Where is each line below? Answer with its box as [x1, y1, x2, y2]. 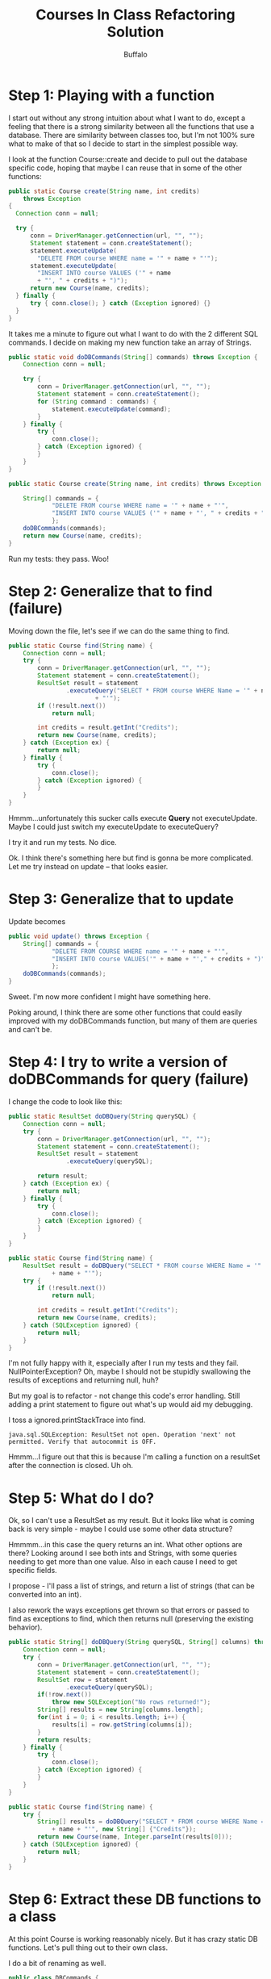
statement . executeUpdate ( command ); [51, 405, 172, 413]
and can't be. [8, 1025, 52, 1035]
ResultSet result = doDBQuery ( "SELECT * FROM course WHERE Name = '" [23, 1261, 262, 1270]
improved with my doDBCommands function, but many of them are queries [8, 1016, 258, 1026]
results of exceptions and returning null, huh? [8, 1375, 159, 1385]
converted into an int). [8, 1590, 82, 1600]
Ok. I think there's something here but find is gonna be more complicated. [8, 853, 254, 863]
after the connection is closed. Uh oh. [8, 1461, 133, 1471]
